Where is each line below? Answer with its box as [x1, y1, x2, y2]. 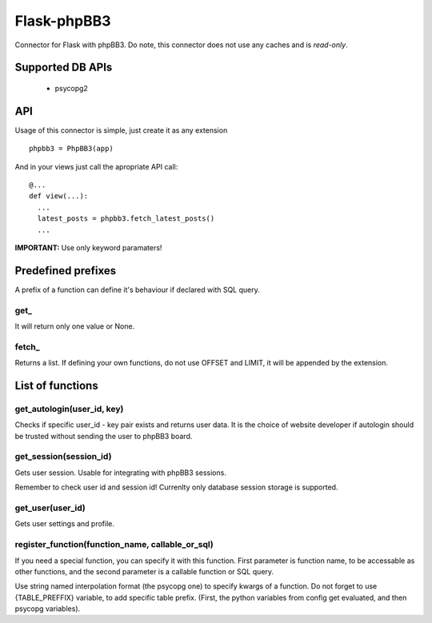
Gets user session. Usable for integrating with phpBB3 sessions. [14, 468, 227, 477]
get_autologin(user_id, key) [14, 403, 124, 414]
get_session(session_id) [14, 451, 112, 462]
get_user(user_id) [14, 502, 86, 513]
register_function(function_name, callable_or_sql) [14, 539, 214, 550]
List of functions [14, 378, 99, 392]
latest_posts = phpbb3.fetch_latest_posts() [37, 214, 215, 223]
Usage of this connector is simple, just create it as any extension [14, 125, 228, 135]
